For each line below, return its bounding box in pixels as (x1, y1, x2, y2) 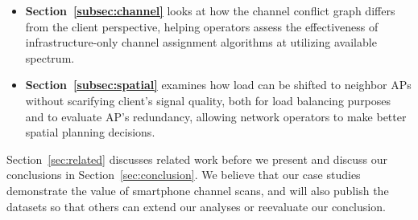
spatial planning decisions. (25, 124, 155, 141)
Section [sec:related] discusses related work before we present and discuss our (6, 150, 388, 167)
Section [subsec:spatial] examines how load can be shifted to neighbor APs (25, 76, 412, 93)
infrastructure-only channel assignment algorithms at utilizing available (25, 34, 377, 51)
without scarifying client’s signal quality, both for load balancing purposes (25, 92, 391, 108)
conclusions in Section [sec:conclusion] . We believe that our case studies (6, 166, 361, 183)
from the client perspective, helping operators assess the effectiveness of (25, 18, 379, 35)
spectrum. (25, 49, 75, 66)
